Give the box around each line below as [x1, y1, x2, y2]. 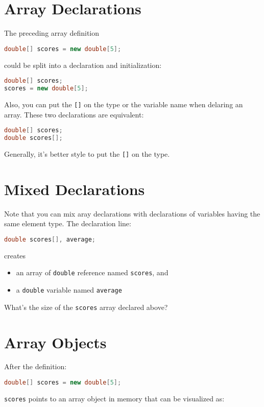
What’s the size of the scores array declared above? [4, 301, 168, 312]
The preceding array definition [4, 28, 100, 38]
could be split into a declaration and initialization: [4, 59, 162, 70]
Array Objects [4, 331, 107, 352]
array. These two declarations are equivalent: [4, 109, 144, 119]
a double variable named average [16, 284, 122, 295]
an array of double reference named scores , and [16, 267, 169, 278]
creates [4, 250, 26, 260]
